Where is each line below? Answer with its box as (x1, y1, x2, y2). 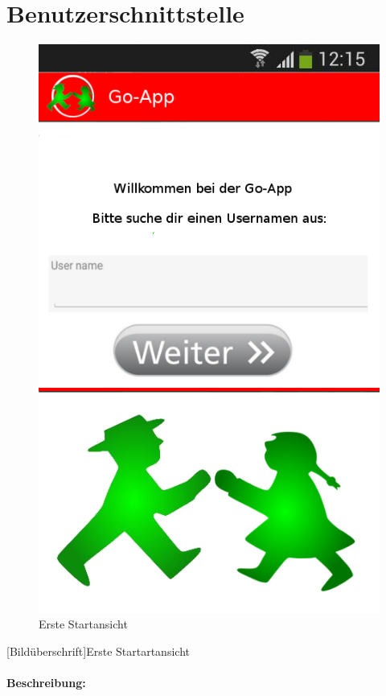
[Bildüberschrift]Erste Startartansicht (6, 642, 190, 659)
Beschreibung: (6, 674, 86, 691)
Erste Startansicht (39, 616, 128, 632)
